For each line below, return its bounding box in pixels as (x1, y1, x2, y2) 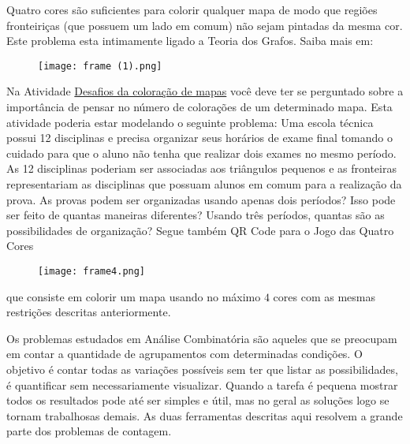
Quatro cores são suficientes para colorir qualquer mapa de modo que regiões (6, 2, 378, 17)
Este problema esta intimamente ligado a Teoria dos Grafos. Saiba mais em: (6, 32, 374, 49)
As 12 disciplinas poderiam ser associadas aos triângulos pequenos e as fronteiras (6, 160, 397, 177)
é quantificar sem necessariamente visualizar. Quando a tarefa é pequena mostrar (6, 376, 398, 393)
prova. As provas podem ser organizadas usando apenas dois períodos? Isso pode (6, 191, 396, 207)
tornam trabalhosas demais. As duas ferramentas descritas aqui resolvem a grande (6, 407, 403, 423)
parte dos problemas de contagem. (6, 423, 172, 439)
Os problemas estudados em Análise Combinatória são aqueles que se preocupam (6, 330, 397, 346)
